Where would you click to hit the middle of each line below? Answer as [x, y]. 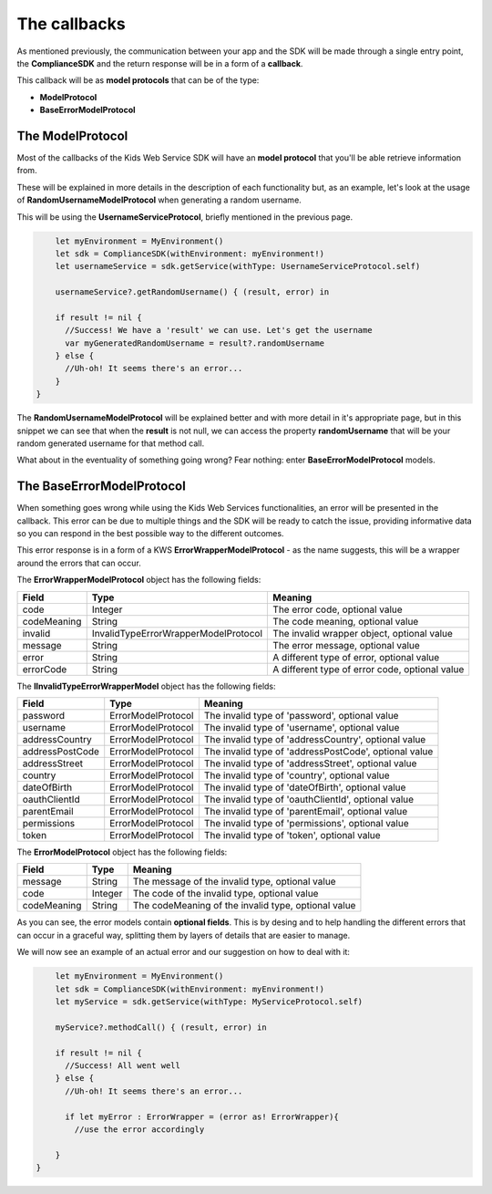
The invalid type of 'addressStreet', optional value [310, 763]
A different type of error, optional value [356, 657]
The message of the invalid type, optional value [234, 882]
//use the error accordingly [139, 1129]
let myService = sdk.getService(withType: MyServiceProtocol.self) [209, 1002]
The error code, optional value [338, 609]
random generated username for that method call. [111, 443]
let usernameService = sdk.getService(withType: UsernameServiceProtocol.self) [238, 266]
